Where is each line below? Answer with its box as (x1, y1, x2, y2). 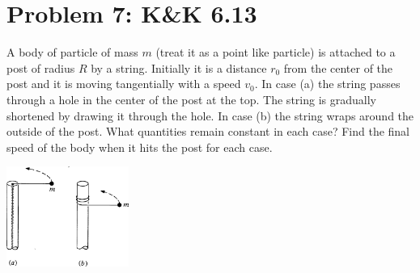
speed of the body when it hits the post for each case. (6, 138, 273, 155)
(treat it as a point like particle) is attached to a (155, 44, 396, 61)
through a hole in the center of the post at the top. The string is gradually (6, 90, 376, 107)
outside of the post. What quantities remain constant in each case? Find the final (6, 123, 410, 140)
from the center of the (283, 59, 393, 76)
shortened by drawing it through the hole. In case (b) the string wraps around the (6, 107, 414, 124)
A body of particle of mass (6, 44, 138, 61)
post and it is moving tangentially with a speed (6, 75, 241, 92)
